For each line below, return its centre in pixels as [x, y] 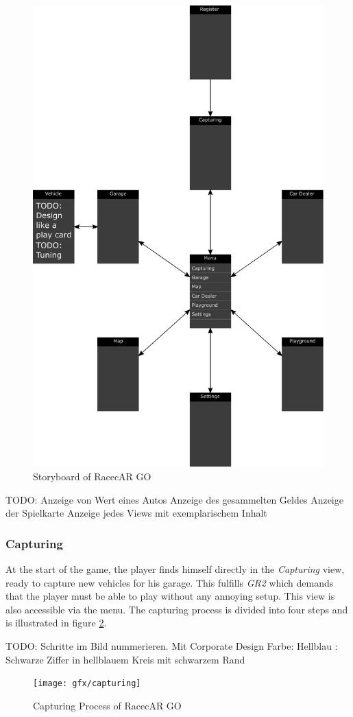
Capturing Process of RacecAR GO [107, 705]
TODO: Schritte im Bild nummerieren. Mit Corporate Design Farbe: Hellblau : [172, 646]
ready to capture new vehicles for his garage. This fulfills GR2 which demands [170, 582]
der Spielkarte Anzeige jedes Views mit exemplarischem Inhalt [136, 513]
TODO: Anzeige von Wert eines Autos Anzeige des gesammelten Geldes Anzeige [174, 499]
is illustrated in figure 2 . [56, 623]
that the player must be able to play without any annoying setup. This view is [170, 596]
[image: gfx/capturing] [87, 684]
